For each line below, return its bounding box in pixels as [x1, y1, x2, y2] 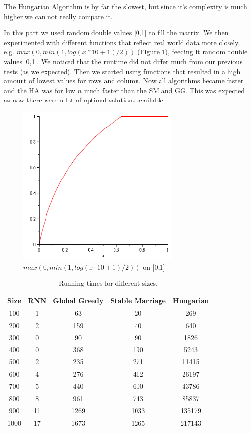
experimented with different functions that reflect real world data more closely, [4, 37, 240, 47]
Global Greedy [53, 295, 104, 306]
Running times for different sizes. [59, 278, 158, 288]
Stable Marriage [110, 295, 166, 306]
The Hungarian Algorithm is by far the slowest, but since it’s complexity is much [4, 1, 247, 11]
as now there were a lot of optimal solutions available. [4, 95, 165, 105]
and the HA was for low [4, 85, 75, 95]
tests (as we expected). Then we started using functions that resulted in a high [4, 66, 241, 76]
